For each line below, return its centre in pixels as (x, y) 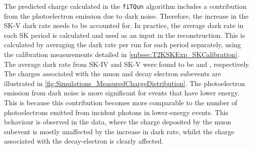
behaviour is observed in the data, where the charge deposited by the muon (118, 122)
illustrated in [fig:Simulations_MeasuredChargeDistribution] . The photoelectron (125, 83)
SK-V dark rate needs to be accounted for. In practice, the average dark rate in (124, 25)
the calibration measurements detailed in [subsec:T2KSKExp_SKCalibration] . (122, 54)
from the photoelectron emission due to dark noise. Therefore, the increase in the (126, 15)
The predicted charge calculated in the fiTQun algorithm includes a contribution (125, 6)
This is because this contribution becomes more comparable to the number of (121, 102)
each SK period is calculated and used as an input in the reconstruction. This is (125, 35)
